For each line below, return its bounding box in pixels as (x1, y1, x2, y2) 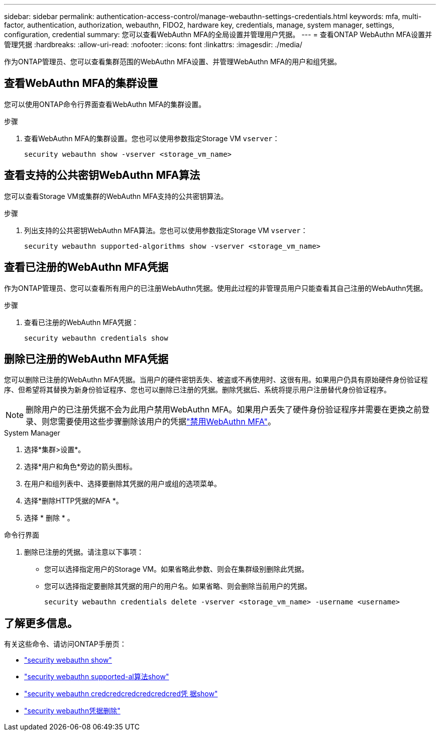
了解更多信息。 (4, 616, 78, 629)
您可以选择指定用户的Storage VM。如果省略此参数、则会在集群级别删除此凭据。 (44, 565, 308, 574)
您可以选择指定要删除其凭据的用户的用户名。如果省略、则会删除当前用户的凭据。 (44, 582, 311, 591)
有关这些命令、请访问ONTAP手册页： (4, 640, 127, 649)
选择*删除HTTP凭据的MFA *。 (24, 496, 123, 505)
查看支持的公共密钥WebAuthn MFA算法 (4, 169, 200, 182)
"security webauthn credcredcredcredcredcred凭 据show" (24, 689, 218, 698)
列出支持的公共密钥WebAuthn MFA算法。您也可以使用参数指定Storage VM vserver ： (24, 226, 308, 235)
